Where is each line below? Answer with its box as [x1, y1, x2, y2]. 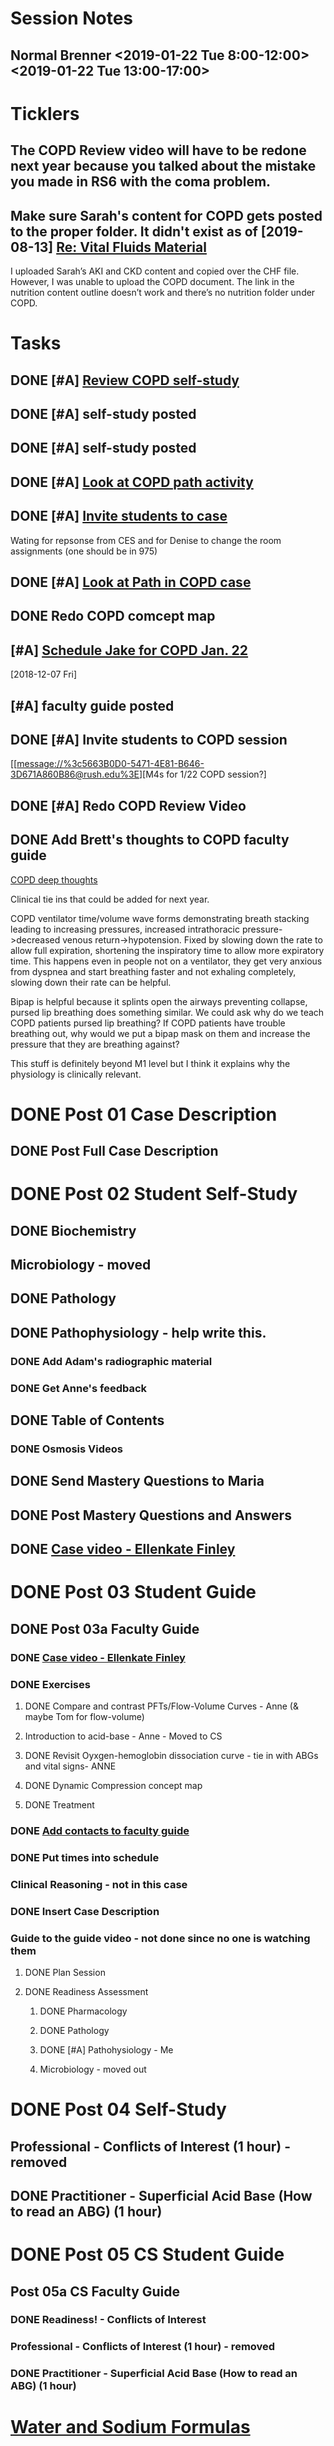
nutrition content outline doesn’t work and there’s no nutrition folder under [10, 286, 316, 298]
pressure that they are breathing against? [10, 1038, 180, 1050]
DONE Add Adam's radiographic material [10, 1354, 213, 1368]
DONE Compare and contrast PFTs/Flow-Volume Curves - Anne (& [24, 1700, 299, 1712]
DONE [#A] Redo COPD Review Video [10, 797, 247, 814]
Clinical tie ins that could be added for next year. [10, 893, 210, 905]
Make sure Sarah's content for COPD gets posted [10, 207, 323, 224]
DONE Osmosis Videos [10, 1442, 123, 1456]
